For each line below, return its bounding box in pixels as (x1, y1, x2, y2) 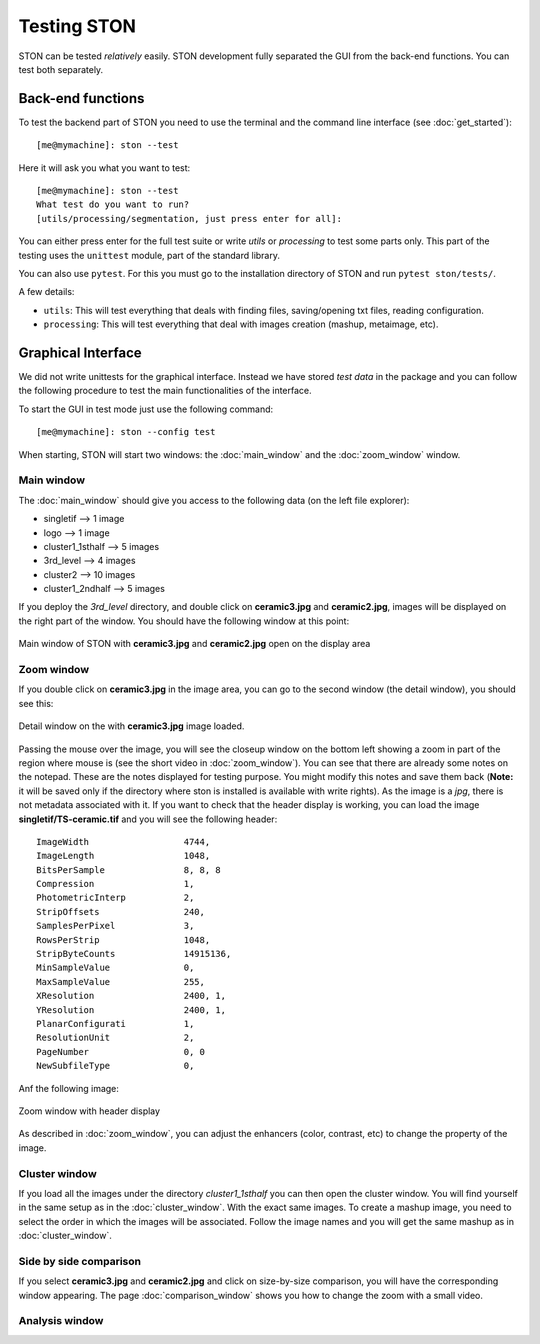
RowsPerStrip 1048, (36, 934, 211, 945)
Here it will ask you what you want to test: (18, 161, 191, 174)
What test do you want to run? (36, 199, 190, 210)
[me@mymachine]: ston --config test (36, 426, 216, 438)
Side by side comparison (18, 1254, 142, 1268)
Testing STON (18, 15, 137, 37)
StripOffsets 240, (36, 906, 205, 917)
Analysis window (18, 1314, 104, 1328)
